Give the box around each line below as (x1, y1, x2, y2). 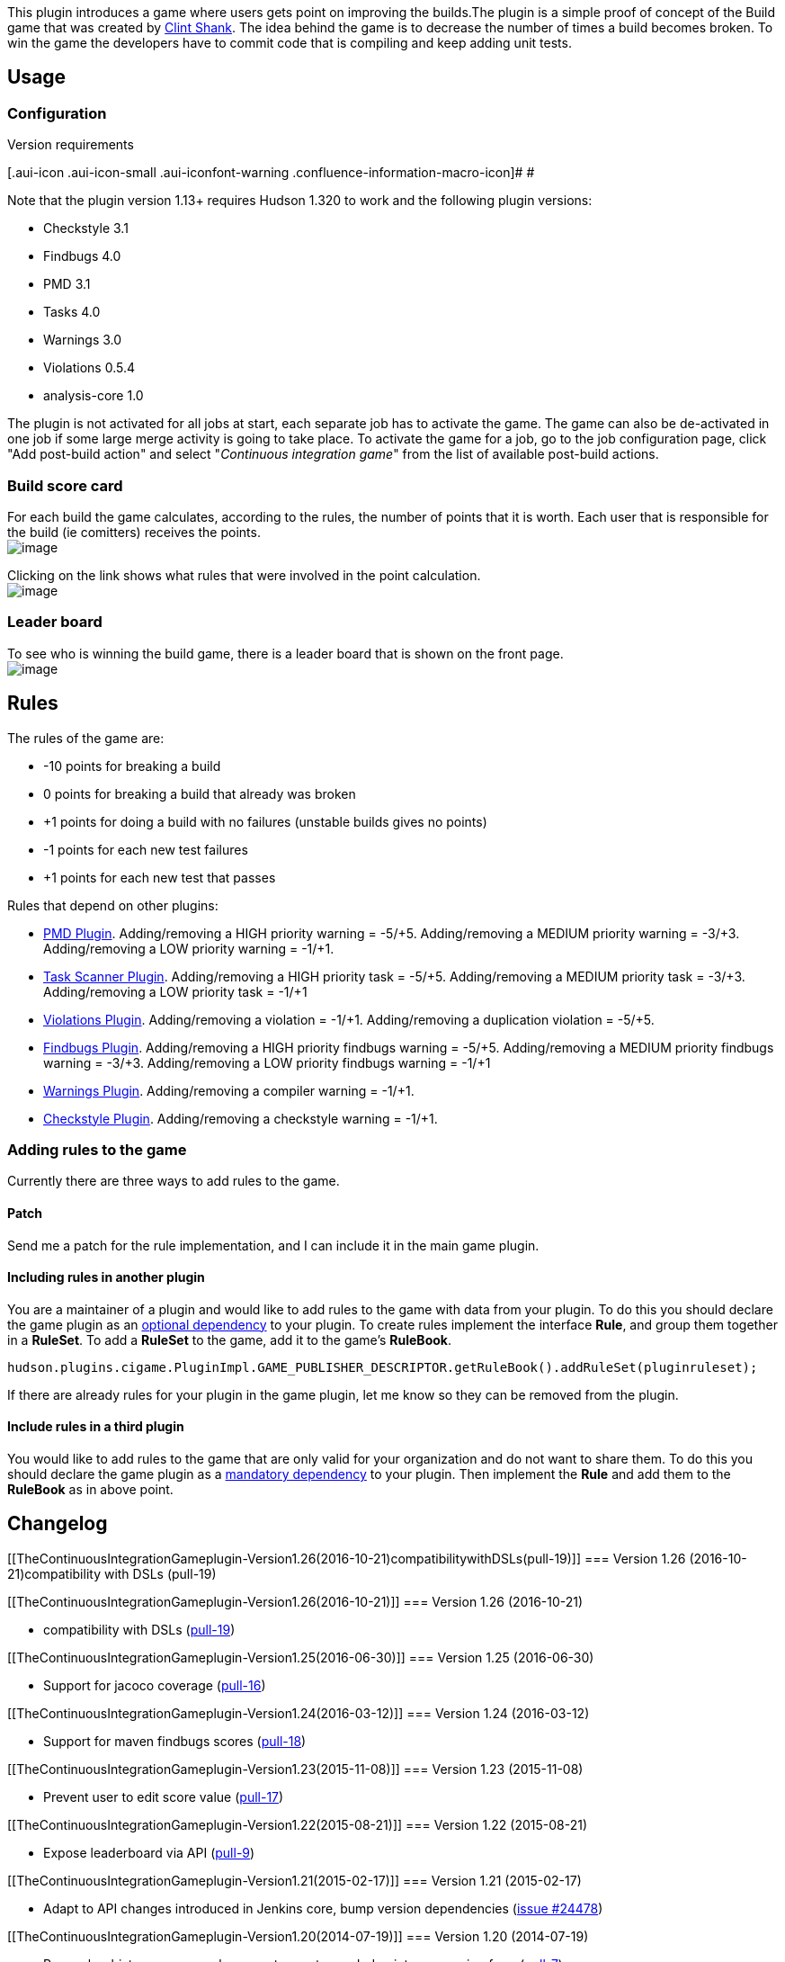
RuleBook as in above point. (7, 1481, 174, 1497)
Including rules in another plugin (7, 1269, 205, 1286)
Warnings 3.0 (43, 332, 122, 348)
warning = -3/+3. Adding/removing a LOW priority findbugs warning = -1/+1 (43, 1054, 491, 1071)
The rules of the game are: (7, 730, 165, 746)
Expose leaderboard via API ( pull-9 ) (43, 1844, 255, 1860)
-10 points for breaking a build (43, 757, 221, 774)
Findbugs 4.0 (43, 248, 121, 264)
